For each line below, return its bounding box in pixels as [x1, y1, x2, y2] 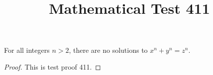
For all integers [4, 45, 50, 55]
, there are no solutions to [69, 45, 148, 55]
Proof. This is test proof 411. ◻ [4, 61, 101, 72]
